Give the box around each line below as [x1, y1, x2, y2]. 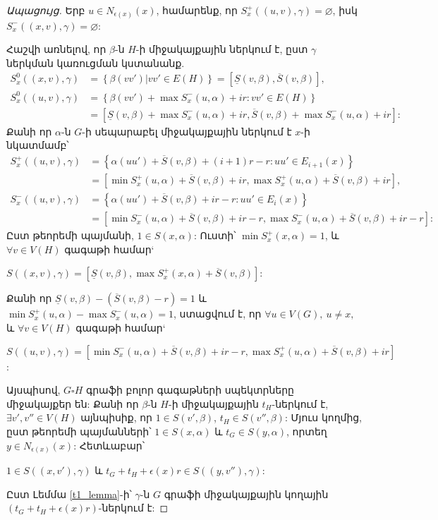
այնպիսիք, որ [80, 410, 152, 425]
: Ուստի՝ [193, 228, 236, 243]
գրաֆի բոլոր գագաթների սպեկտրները [86, 382, 294, 397]
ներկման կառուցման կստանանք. [6, 55, 185, 70]
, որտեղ [286, 423, 327, 438]
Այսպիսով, [6, 382, 61, 397]
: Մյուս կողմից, [284, 410, 363, 425]
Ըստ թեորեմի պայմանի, [6, 228, 134, 243]
